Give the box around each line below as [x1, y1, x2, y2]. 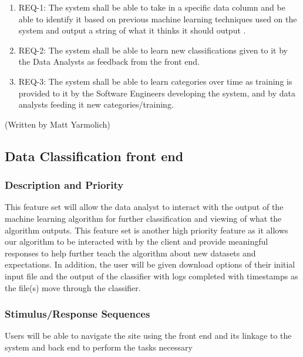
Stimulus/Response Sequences [5, 306, 150, 321]
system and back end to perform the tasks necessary [5, 341, 193, 353]
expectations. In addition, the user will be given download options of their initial [5, 258, 295, 271]
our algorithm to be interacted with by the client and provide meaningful [5, 235, 268, 248]
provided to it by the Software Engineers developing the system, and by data [18, 86, 295, 99]
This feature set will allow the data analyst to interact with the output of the [5, 201, 284, 213]
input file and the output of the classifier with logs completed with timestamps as [5, 269, 298, 282]
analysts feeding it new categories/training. [18, 98, 174, 111]
